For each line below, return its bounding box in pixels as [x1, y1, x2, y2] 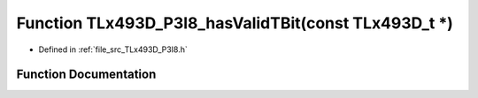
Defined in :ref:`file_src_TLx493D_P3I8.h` [38, 44, 188, 55]
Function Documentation [16, 67, 157, 82]
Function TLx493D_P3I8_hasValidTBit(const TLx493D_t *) [16, 13, 453, 33]
